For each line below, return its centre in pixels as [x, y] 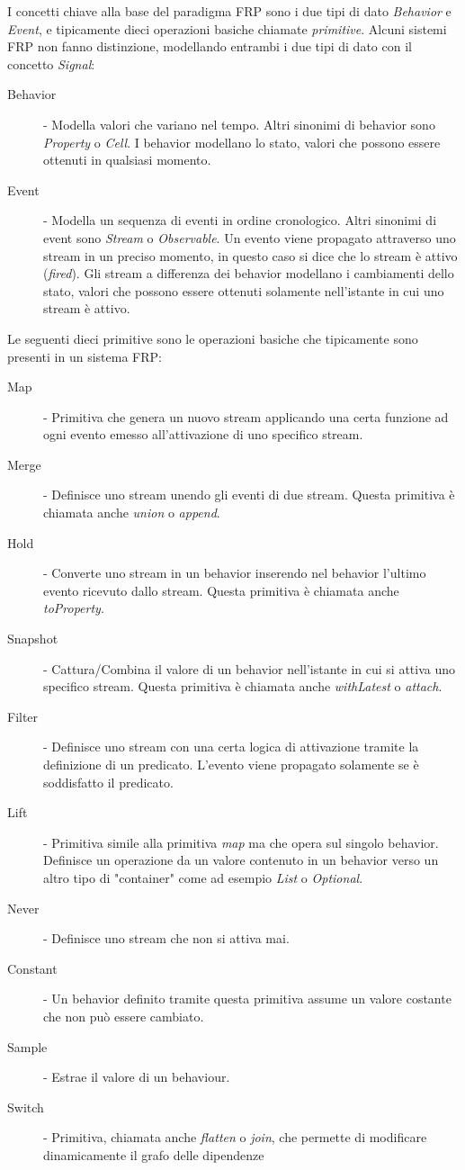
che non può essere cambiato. [124, 1016]
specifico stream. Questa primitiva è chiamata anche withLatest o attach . [243, 686]
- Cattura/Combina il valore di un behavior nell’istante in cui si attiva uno [250, 668]
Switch [26, 1107]
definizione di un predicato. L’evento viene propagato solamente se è [231, 764]
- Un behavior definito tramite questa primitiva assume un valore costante [247, 999]
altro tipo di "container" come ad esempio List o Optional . [203, 877]
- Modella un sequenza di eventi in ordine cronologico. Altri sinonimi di [240, 220]
